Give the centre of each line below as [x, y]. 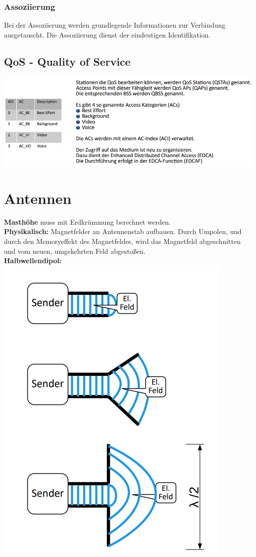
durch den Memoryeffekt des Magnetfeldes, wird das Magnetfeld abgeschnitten [122, 241]
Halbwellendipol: [33, 260]
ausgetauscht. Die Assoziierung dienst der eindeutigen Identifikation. [107, 34]
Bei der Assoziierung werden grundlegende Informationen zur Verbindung [115, 25]
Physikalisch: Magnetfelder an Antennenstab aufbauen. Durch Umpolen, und [123, 231]
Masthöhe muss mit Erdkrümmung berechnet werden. [87, 221]
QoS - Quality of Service [67, 61]
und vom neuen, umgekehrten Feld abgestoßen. [75, 251]
